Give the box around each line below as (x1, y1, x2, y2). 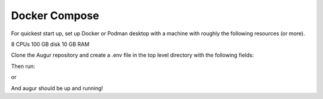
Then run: (11, 63, 35, 70)
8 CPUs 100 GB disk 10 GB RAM (11, 41, 90, 48)
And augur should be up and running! (11, 84, 103, 92)
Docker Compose (11, 9, 99, 22)
